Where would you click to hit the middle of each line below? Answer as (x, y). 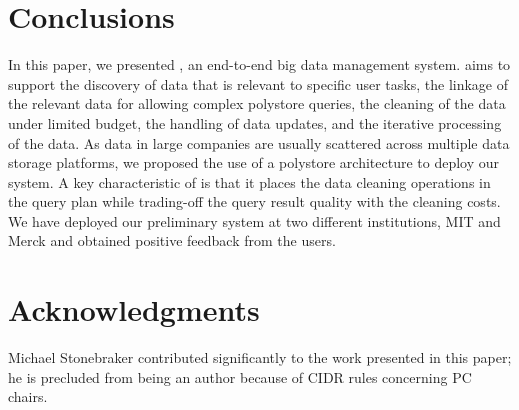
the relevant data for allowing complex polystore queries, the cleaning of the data (257, 103)
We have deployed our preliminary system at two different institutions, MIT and (254, 220)
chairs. (28, 396)
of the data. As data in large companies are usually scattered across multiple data (259, 142)
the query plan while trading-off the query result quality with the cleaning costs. (254, 201)
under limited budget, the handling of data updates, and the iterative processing (255, 122)
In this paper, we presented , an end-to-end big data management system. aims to (259, 64)
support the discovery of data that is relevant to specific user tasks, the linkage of (258, 83)
